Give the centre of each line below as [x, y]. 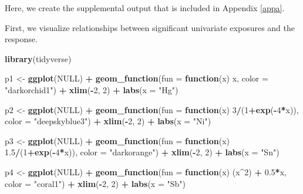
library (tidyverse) [38, 58]
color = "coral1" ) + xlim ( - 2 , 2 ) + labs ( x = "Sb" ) [95, 183]
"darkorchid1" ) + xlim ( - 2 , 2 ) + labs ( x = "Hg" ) [92, 89]
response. [21, 39]
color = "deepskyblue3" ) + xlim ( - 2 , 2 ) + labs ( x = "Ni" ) [108, 121]
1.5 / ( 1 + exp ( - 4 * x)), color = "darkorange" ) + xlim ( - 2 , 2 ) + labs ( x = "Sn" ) [142, 152]
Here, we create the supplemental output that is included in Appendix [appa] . [145, 8]
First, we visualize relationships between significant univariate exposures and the [150, 27]
